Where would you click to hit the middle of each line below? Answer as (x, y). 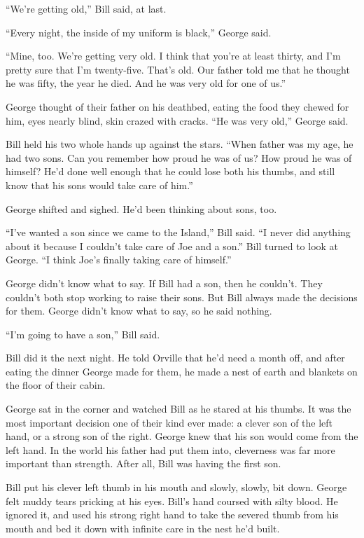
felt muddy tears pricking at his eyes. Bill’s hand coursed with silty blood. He (172, 501)
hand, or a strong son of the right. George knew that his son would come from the (182, 436)
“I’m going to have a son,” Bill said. (83, 334)
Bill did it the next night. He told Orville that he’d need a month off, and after (175, 358)
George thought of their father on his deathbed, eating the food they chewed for (177, 106)
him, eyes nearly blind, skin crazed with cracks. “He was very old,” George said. (177, 120)
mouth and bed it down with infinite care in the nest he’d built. (143, 528)
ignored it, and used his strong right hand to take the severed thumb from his (172, 515)
